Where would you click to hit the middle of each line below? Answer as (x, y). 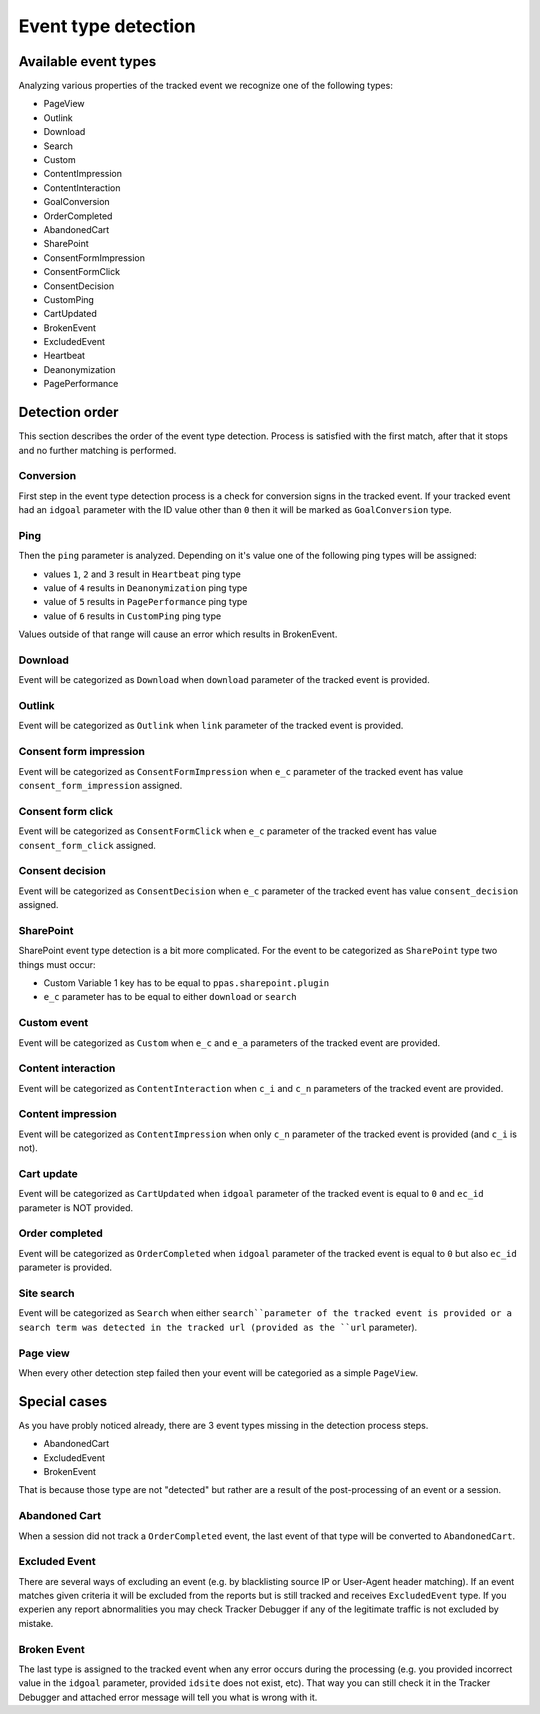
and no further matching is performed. (97, 450)
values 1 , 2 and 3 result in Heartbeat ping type (142, 574)
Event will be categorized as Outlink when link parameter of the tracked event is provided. (211, 726)
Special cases (63, 1401)
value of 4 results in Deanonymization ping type (145, 588)
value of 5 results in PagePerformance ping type (145, 602)
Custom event (53, 1023)
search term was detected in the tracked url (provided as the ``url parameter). (218, 1327)
